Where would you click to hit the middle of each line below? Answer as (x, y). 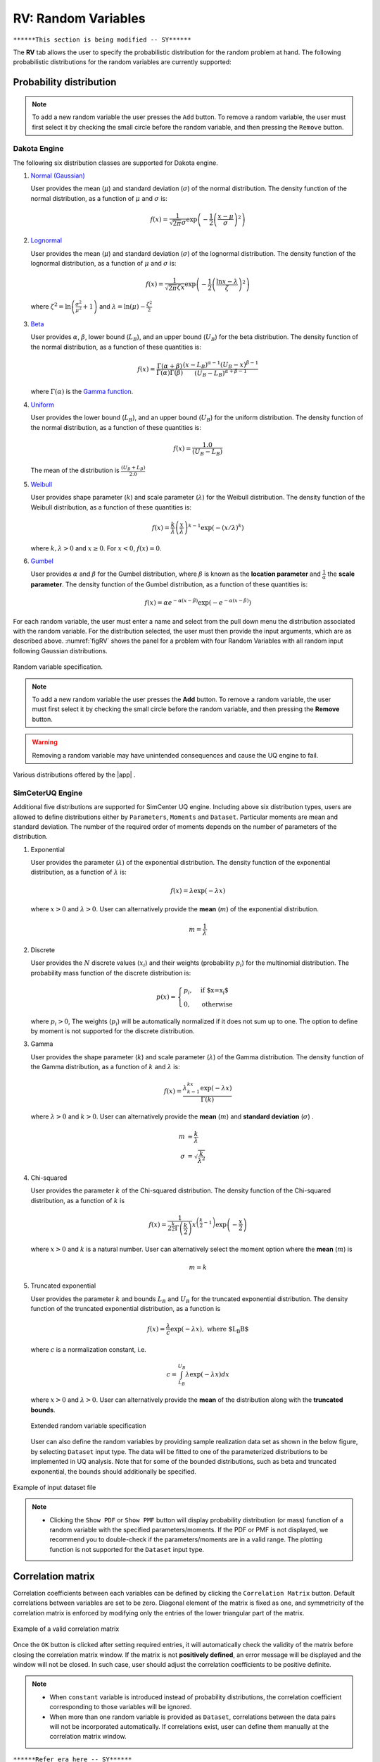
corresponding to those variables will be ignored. (121, 1707)
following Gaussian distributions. (61, 651)
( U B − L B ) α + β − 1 (221, 373)
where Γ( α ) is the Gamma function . (82, 392)
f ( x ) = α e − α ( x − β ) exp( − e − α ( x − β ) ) (198, 602)
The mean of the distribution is (75, 470)
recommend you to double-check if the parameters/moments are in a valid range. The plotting (186, 1539)
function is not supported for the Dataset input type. (127, 1549)
